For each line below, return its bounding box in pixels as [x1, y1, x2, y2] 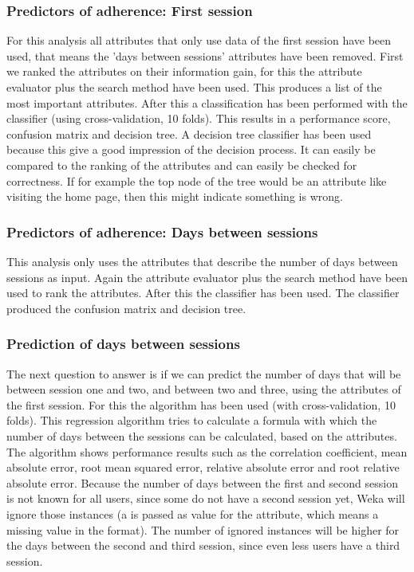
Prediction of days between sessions [6, 334, 240, 354]
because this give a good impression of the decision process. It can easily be [6, 141, 376, 158]
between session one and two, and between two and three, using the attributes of [6, 381, 401, 398]
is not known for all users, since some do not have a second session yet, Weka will [6, 490, 405, 507]
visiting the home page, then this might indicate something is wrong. [6, 188, 343, 205]
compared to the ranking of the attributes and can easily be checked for [6, 156, 357, 173]
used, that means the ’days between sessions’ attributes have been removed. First [6, 47, 404, 64]
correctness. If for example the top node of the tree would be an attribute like [6, 172, 387, 189]
